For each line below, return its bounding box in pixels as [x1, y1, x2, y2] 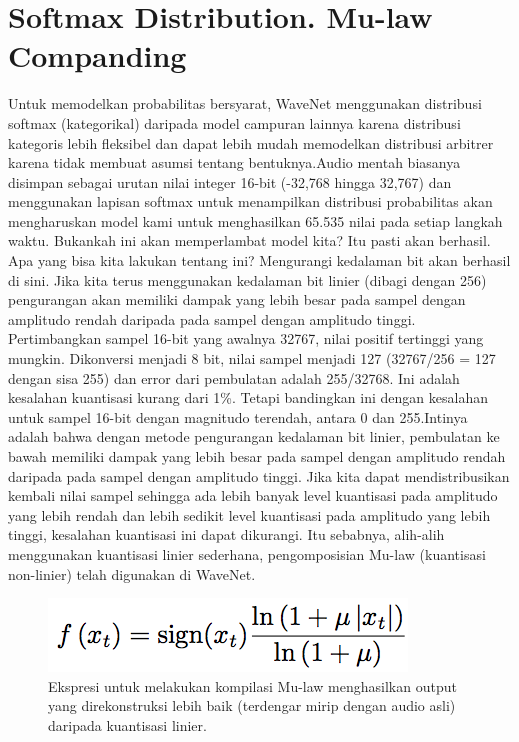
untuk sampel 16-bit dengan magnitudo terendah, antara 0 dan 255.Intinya [8, 406, 468, 427]
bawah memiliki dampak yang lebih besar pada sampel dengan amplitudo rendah [8, 446, 506, 466]
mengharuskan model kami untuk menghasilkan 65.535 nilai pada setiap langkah [8, 210, 503, 231]
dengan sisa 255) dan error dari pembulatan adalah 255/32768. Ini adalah [8, 367, 460, 388]
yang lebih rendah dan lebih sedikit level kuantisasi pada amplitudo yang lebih [8, 504, 491, 525]
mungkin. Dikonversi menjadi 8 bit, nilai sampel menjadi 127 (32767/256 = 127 [8, 348, 496, 369]
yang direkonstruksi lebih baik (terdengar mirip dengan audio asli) [48, 695, 456, 716]
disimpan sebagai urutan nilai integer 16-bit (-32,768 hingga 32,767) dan [8, 171, 452, 192]
